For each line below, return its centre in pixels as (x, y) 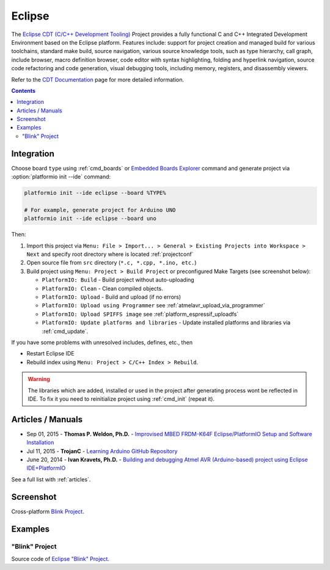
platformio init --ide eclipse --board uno (90, 219)
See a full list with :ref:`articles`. (51, 479)
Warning (39, 379)
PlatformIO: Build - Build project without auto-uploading (118, 280)
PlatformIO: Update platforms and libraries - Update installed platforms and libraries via (166, 323)
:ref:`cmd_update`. (65, 331)
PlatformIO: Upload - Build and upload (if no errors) (112, 297)
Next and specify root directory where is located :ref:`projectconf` (110, 254)
